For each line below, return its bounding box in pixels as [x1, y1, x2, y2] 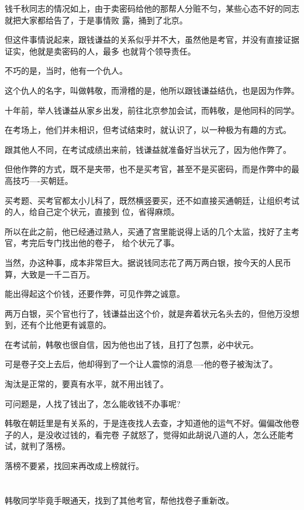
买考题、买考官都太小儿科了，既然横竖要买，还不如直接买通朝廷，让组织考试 [5, 194, 299, 206]
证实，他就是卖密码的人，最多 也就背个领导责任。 [5, 45, 196, 57]
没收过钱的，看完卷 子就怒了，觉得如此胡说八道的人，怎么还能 [45, 428, 286, 440]
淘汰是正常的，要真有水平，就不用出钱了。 [5, 378, 168, 390]
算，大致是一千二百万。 [5, 268, 95, 280]
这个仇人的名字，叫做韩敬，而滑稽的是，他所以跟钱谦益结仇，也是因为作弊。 [5, 84, 299, 96]
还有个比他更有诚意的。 [20, 319, 111, 331]
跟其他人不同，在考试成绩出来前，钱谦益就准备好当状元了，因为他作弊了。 [5, 143, 291, 155]
